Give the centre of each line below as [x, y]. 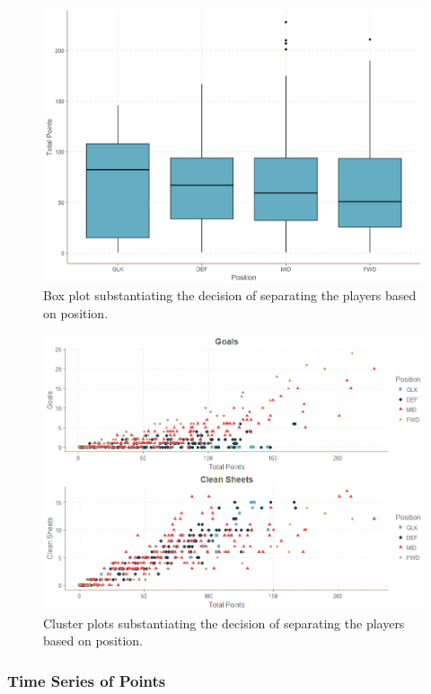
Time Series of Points [87, 680]
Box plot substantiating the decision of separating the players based [230, 295]
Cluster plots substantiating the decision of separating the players [224, 623]
